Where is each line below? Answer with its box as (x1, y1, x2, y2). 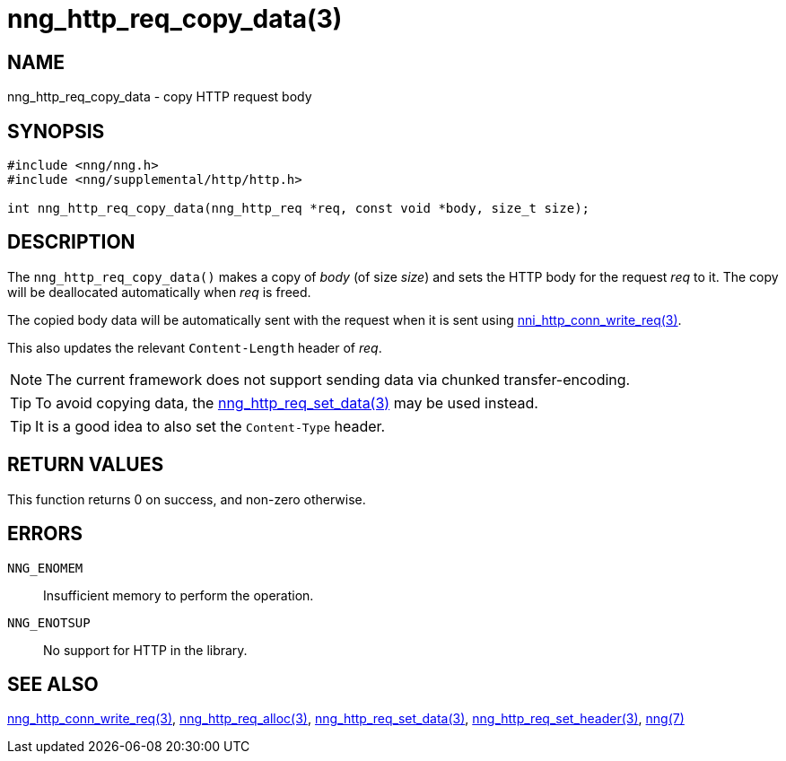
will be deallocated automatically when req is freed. (7, 284, 311, 300)
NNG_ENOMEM (7, 560, 83, 575)
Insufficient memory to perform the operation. (43, 587, 314, 603)
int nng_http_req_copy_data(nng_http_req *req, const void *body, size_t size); (7, 201, 590, 216)
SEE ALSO (7, 672, 99, 695)
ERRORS (7, 522, 83, 546)
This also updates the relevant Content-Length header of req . (7, 339, 382, 355)
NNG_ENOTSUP (7, 615, 91, 630)
